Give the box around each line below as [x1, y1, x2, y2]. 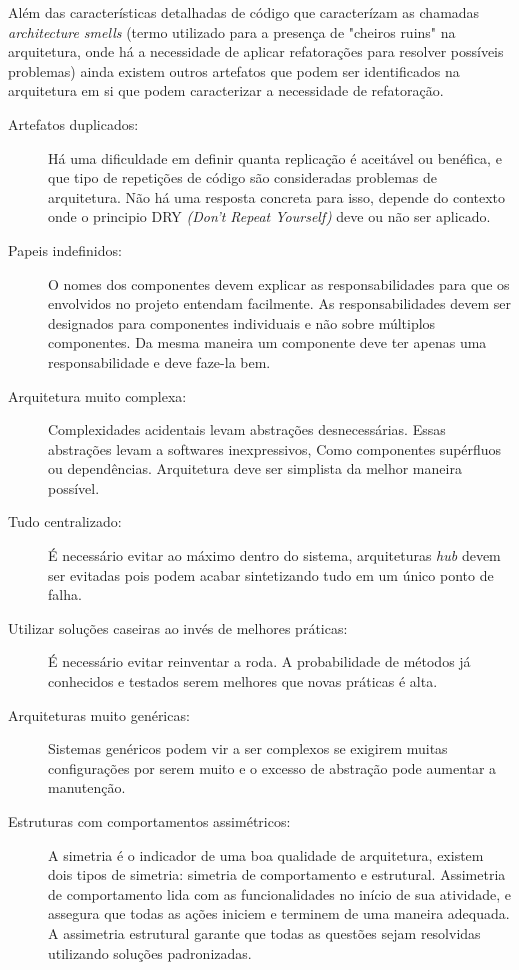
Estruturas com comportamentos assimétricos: [8, 811, 291, 831]
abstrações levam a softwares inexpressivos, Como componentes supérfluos [48, 438, 502, 459]
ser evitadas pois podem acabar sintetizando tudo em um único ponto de [48, 564, 494, 585]
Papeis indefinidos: [8, 239, 122, 260]
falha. [48, 584, 82, 605]
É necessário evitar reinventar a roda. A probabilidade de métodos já [48, 651, 471, 672]
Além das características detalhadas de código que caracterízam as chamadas [8, 2, 480, 22]
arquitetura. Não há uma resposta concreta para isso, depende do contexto [48, 186, 506, 207]
